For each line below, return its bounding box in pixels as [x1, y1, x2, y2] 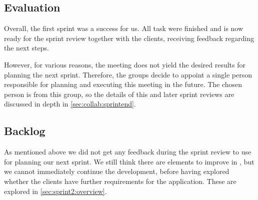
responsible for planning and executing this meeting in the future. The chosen [4, 79, 242, 89]
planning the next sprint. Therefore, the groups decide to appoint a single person [4, 69, 252, 79]
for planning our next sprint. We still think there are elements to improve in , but [4, 156, 254, 166]
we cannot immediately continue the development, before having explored [4, 166, 229, 176]
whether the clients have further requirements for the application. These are [4, 175, 236, 186]
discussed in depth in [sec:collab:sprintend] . [4, 98, 136, 109]
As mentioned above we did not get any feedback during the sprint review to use [4, 146, 251, 157]
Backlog [4, 123, 45, 138]
